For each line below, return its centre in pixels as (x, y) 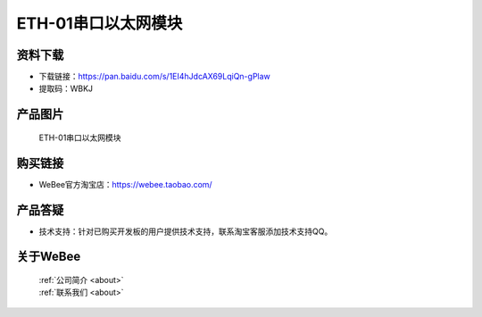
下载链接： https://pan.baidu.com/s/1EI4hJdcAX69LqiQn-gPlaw (155, 77)
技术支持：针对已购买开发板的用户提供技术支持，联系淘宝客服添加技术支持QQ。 (186, 231)
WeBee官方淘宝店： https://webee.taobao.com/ (126, 184)
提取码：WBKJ (66, 88)
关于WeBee (49, 257)
